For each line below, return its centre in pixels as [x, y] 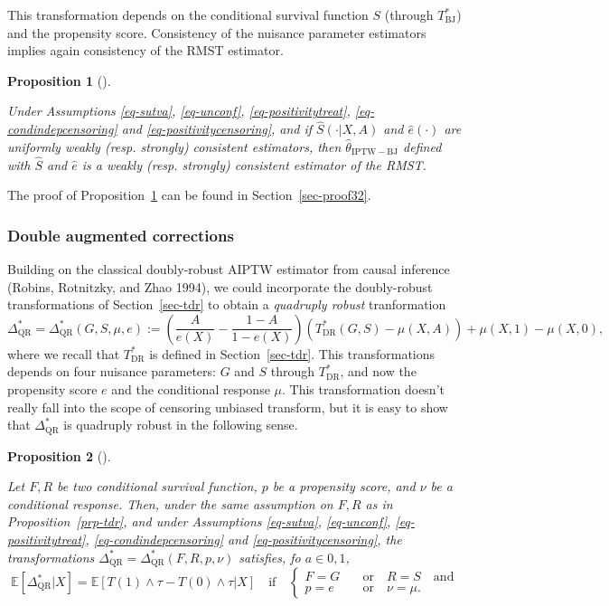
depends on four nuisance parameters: [112, 371]
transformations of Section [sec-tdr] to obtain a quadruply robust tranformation [227, 304]
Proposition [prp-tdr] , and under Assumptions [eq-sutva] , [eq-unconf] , [199, 521]
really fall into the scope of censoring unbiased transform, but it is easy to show [228, 407]
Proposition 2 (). [59, 455]
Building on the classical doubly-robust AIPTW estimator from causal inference [229, 269]
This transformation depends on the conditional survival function [188, 14]
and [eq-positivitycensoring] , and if [217, 129]
